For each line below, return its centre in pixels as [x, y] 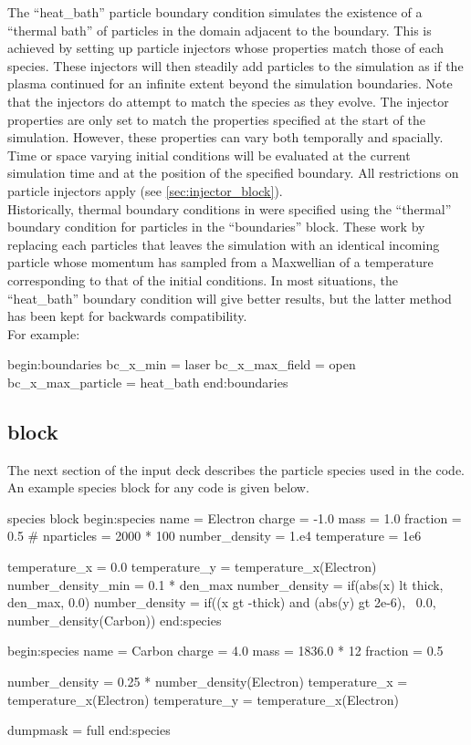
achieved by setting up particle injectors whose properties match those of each [226, 48]
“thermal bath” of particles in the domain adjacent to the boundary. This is [220, 30]
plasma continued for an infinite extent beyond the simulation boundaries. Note [230, 83]
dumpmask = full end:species [89, 730]
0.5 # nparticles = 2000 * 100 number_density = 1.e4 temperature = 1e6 [215, 536]
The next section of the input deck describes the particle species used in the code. [236, 469]
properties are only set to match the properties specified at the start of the [216, 119]
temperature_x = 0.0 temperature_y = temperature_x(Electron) [192, 567]
